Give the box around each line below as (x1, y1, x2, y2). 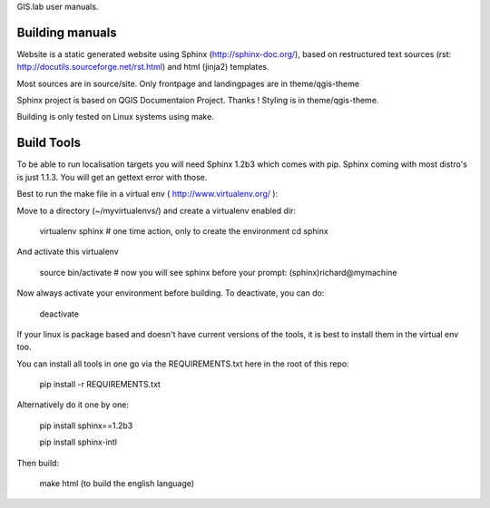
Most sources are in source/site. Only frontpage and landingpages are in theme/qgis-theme (16, 78, 360, 89)
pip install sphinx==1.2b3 (39, 420, 133, 431)
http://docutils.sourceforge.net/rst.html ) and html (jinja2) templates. (16, 62, 269, 73)
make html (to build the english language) (39, 478, 195, 489)
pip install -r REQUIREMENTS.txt (39, 379, 161, 390)
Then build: (16, 457, 59, 468)
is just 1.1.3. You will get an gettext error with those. (16, 171, 208, 182)
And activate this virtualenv (16, 246, 120, 258)
